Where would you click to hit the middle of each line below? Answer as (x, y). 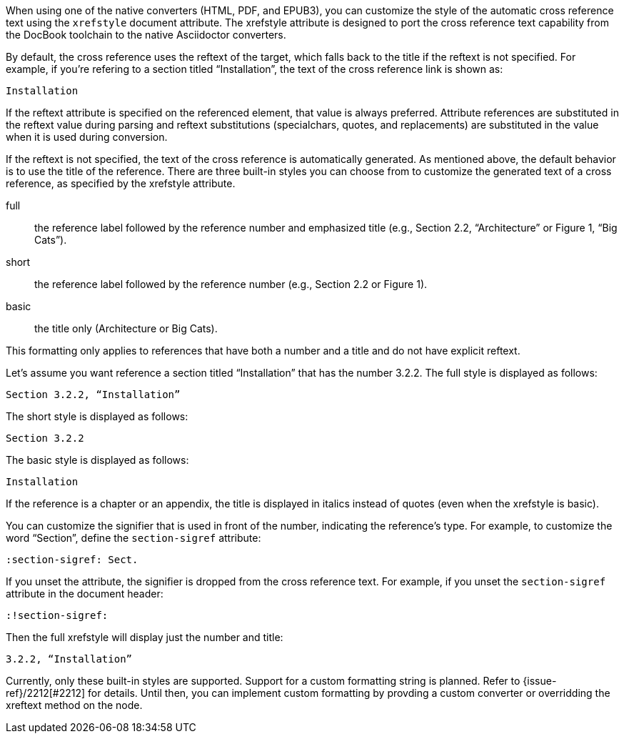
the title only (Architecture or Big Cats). (126, 328)
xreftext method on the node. (74, 705)
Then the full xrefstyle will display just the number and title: (145, 637)
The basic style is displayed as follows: (97, 460)
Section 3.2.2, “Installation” (93, 395)
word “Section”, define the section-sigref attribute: (134, 538)
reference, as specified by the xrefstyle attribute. (121, 183)
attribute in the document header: (85, 594)
